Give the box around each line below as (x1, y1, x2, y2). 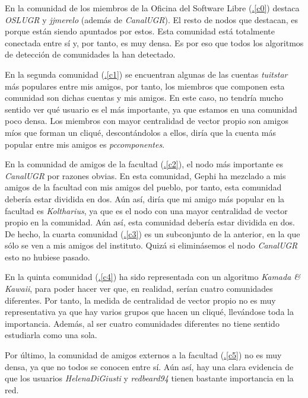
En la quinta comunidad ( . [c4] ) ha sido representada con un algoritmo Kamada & (5, 270, 301, 283)
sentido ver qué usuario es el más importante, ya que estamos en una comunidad (5, 103, 297, 115)
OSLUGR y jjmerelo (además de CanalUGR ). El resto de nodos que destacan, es (5, 13, 299, 26)
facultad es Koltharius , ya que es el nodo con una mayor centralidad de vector (5, 204, 288, 216)
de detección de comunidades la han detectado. (5, 48, 176, 61)
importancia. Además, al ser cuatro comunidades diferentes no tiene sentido (5, 317, 280, 329)
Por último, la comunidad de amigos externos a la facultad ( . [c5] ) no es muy (5, 349, 282, 361)
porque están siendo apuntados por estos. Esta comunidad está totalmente (5, 25, 275, 37)
